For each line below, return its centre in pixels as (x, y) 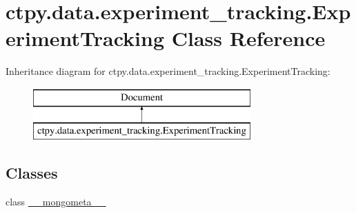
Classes (32, 173)
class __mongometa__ (56, 202)
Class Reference (248, 38)
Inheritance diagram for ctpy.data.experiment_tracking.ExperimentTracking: (168, 71)
